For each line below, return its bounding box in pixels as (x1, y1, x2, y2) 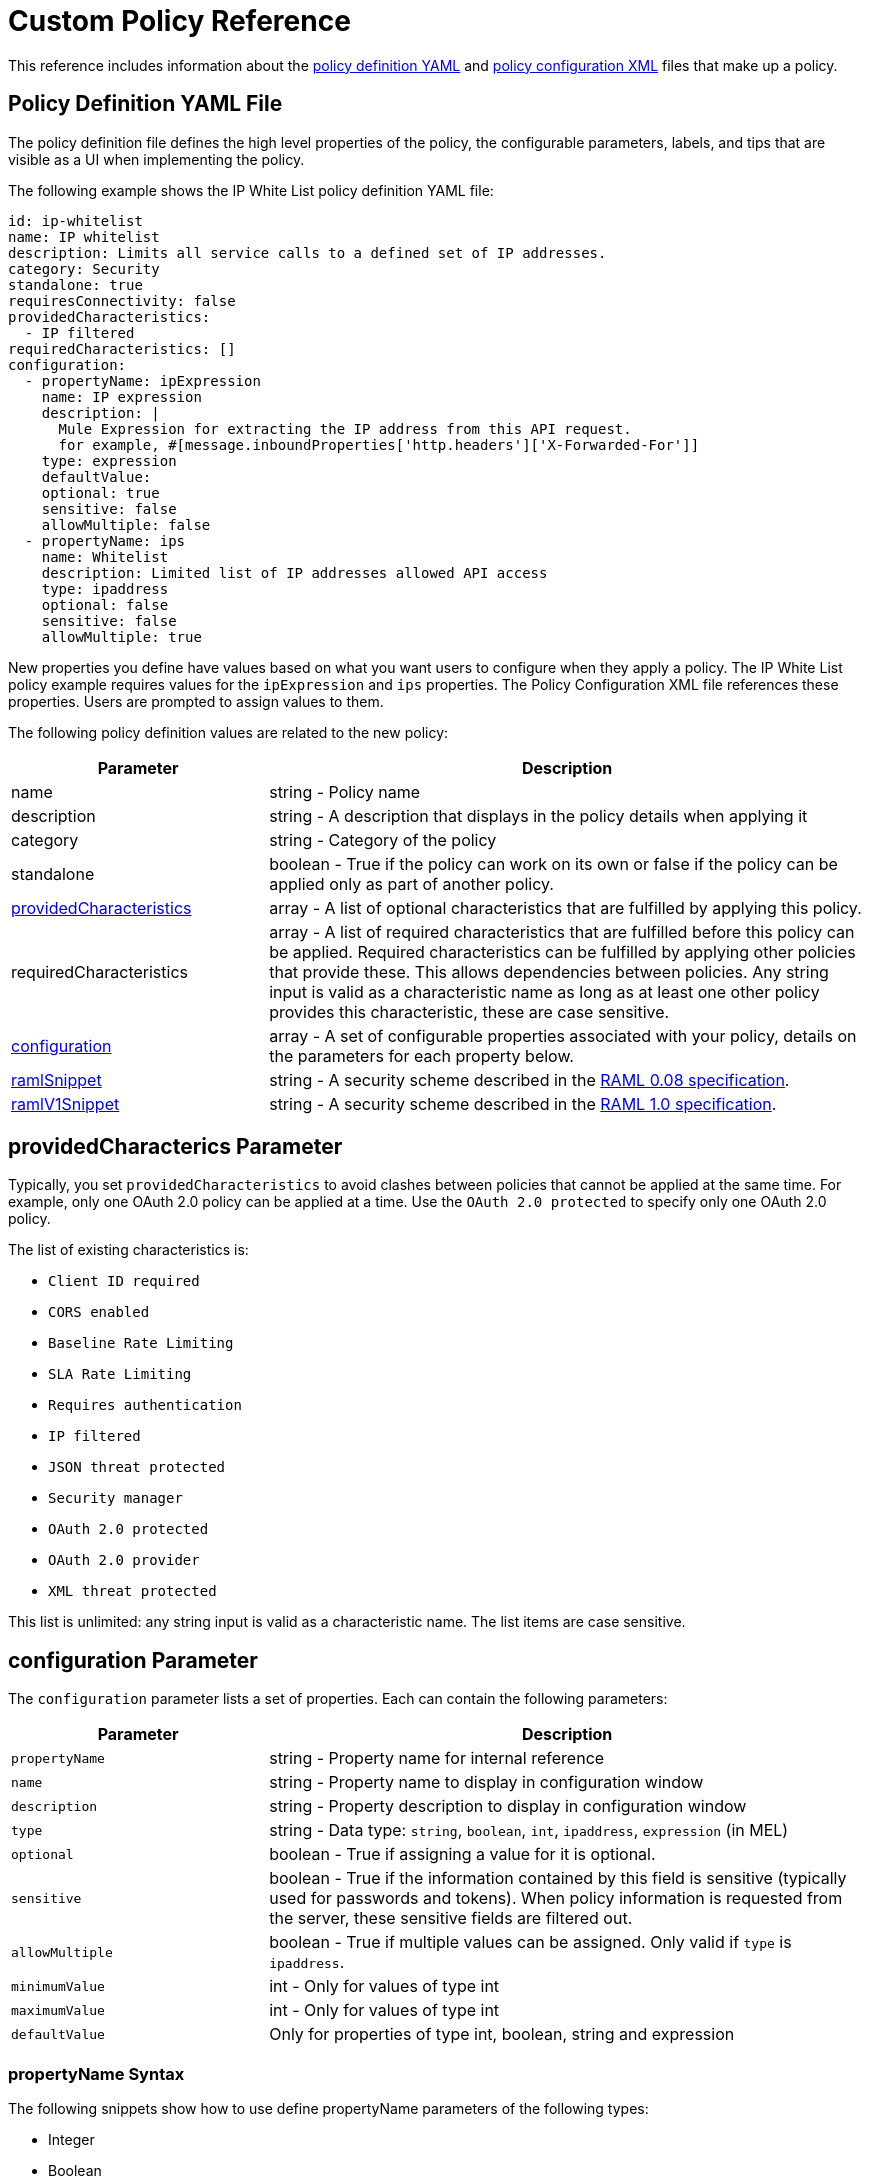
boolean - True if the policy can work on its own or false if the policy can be (269, 853, 838, 874)
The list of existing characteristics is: (8, 1241, 249, 1259)
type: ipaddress (41, 580, 169, 597)
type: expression (41, 452, 177, 469)
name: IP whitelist (8, 228, 160, 245)
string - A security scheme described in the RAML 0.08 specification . (269, 1069, 790, 1090)
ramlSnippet (11, 1069, 102, 1090)
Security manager (48, 1490, 183, 1507)
